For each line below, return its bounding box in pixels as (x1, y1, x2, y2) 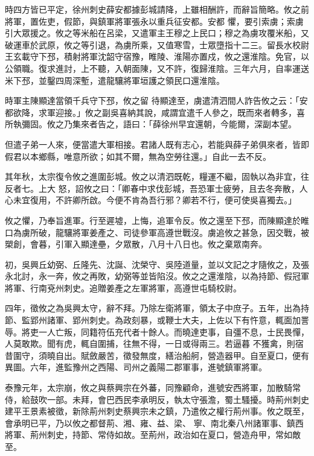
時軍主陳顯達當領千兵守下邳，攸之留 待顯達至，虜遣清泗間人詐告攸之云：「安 (5, 94, 308, 107)
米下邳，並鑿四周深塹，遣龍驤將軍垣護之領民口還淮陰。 (5, 74, 225, 86)
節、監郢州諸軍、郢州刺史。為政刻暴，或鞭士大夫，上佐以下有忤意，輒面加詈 (5, 314, 309, 326)
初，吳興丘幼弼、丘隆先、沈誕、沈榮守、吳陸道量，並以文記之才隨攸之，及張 (5, 258, 309, 270)
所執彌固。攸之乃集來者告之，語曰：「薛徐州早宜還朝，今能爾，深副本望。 (5, 118, 296, 130)
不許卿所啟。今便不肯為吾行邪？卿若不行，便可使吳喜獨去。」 (55, 194, 296, 206)
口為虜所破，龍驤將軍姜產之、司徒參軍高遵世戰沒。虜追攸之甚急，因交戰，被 (5, 226, 309, 238)
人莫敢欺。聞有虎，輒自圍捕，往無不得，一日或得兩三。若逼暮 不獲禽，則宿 (5, 337, 304, 350)
